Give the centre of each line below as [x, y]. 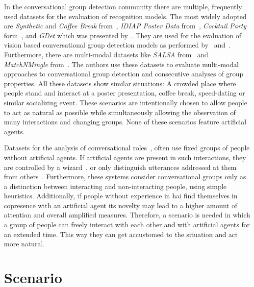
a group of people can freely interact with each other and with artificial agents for [127, 225]
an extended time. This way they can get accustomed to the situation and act [121, 234]
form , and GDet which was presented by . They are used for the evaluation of [123, 35]
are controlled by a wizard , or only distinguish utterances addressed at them [120, 167]
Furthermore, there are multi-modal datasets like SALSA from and [106, 54]
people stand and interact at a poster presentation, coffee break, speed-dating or [125, 93]
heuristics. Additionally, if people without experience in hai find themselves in [121, 196]
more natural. [25, 244]
